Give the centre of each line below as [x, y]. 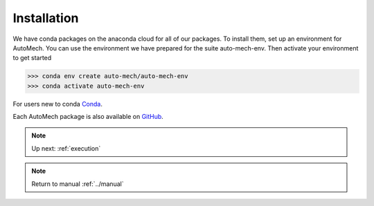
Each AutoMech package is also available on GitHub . [88, 117]
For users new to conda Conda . [58, 104]
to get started [32, 58]
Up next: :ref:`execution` [66, 148]
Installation [46, 18]
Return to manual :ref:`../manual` [78, 184]
